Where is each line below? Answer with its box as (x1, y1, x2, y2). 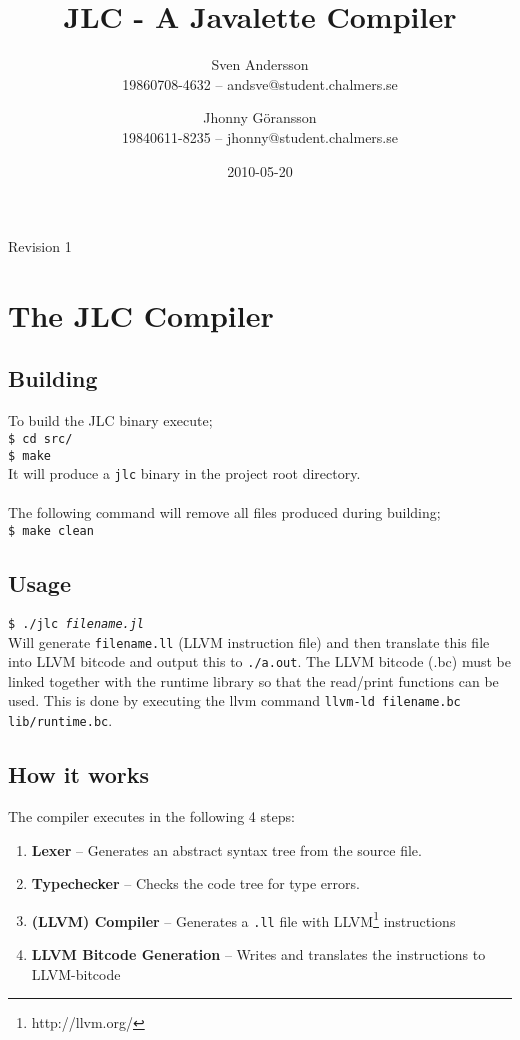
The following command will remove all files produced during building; (8, 502, 441, 523)
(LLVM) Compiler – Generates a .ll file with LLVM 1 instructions (31, 907, 456, 931)
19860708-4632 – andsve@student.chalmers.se (122, 73, 398, 94)
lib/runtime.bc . (8, 710, 113, 731)
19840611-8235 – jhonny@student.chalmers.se (122, 126, 398, 147)
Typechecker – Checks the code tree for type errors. (31, 873, 360, 894)
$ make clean (8, 524, 94, 539)
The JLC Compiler (8, 294, 274, 335)
